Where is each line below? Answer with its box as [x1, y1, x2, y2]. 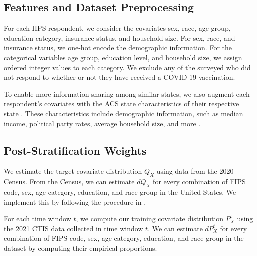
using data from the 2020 [156, 166, 234, 176]
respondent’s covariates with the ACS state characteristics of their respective [4, 98, 239, 109]
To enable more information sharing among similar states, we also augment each [4, 88, 250, 99]
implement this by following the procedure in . [4, 196, 146, 207]
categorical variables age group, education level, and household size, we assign [4, 52, 242, 62]
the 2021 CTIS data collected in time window [4, 223, 143, 233]
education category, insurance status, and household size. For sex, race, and [4, 32, 235, 43]
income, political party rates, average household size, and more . [4, 118, 201, 128]
